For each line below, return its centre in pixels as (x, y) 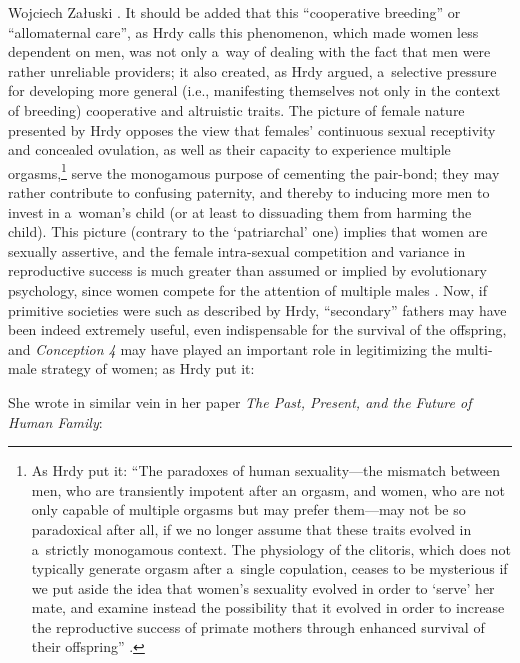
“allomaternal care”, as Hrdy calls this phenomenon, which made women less (243, 31)
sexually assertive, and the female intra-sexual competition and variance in (237, 250)
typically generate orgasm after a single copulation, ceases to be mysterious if (269, 568)
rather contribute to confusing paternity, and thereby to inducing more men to (249, 192)
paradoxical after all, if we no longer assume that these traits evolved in (251, 528)
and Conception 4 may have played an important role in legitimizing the (230, 348)
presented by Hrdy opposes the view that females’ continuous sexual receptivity (252, 129)
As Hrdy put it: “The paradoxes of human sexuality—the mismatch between (265, 470)
